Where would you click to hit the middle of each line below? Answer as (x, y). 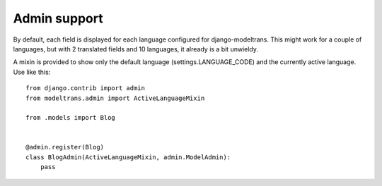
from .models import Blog (71, 118)
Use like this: (32, 72)
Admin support (58, 18)
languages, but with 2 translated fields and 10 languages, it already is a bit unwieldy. (135, 49)
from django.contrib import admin (85, 88)
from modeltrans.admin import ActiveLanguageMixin (115, 98)
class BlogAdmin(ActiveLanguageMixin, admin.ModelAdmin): (128, 157)
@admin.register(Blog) (65, 147)
